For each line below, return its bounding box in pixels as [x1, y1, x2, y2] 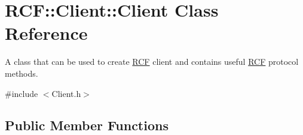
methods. [5, 67, 38, 79]
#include [5, 87, 38, 99]
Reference [5, 21, 88, 45]
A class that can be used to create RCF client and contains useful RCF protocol [5, 55, 299, 68]
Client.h [51, 87, 81, 99]
